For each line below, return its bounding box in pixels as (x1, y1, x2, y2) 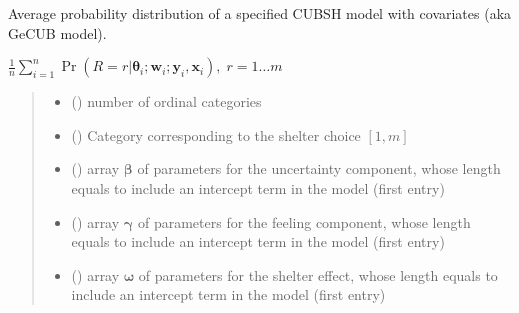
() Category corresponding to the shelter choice (71, 124, 361, 145)
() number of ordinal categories (71, 91, 262, 112)
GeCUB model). (8, 22, 107, 43)
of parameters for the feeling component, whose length (137, 211, 471, 232)
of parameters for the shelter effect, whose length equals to (138, 264, 498, 285)
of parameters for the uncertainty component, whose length (137, 158, 501, 179)
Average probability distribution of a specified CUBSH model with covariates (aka (8, 3, 512, 23)
